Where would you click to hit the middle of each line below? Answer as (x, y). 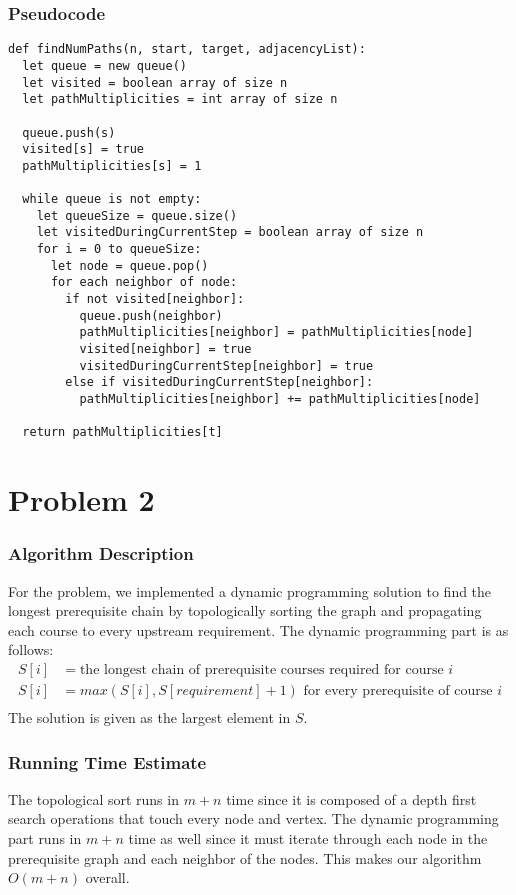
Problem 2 (81, 499)
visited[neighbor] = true (165, 349)
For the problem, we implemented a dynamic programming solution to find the (250, 590)
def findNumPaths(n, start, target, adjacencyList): (187, 49)
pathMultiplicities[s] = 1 (112, 165)
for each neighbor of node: (144, 282)
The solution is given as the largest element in (149, 717)
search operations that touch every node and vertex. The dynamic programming (253, 818)
